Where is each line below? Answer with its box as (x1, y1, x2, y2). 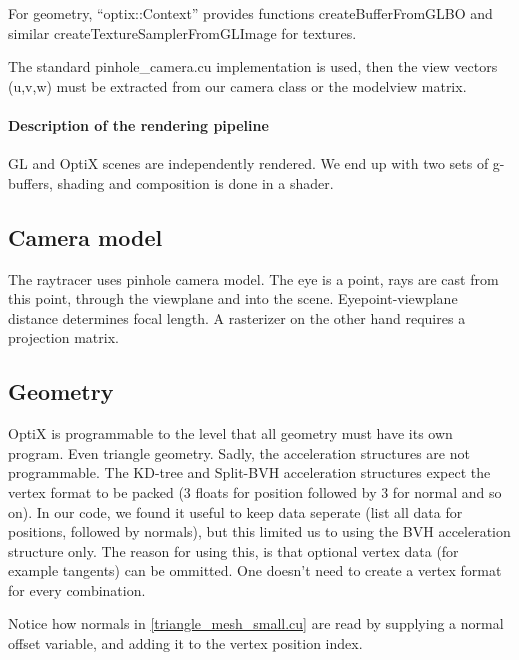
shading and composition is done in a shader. (57, 172, 334, 193)
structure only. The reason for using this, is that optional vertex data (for (8, 540, 459, 561)
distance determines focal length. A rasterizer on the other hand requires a (8, 307, 466, 328)
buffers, (8, 172, 53, 193)
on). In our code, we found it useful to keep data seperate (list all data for (8, 501, 463, 522)
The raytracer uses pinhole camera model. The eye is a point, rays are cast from (8, 268, 499, 289)
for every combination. (8, 579, 146, 600)
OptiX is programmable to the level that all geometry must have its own (8, 423, 453, 444)
